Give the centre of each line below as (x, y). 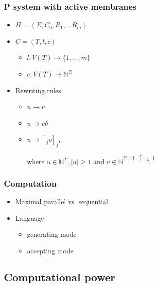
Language (30, 218)
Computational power (60, 277)
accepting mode (50, 250)
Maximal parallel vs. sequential (62, 201)
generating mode (52, 234)
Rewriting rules (38, 90)
